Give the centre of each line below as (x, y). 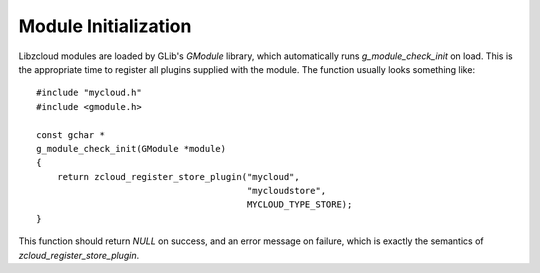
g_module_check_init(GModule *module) (131, 148)
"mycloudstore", (286, 191)
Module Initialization (105, 26)
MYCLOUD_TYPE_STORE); (299, 204)
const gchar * (70, 134)
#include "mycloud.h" (89, 93)
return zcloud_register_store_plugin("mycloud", (178, 176)
